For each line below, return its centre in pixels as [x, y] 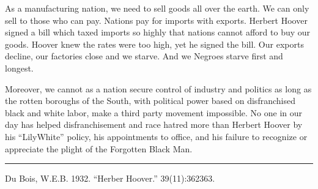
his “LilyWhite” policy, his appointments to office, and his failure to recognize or [156, 136]
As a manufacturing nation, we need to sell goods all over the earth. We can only [157, 8]
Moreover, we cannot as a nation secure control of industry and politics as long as [158, 88]
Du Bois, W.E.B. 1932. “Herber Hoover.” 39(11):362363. [110, 178]
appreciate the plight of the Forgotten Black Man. [99, 148]
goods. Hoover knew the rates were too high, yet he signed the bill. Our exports [154, 44]
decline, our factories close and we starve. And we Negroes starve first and [144, 56]
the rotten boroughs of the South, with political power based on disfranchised [150, 101]
